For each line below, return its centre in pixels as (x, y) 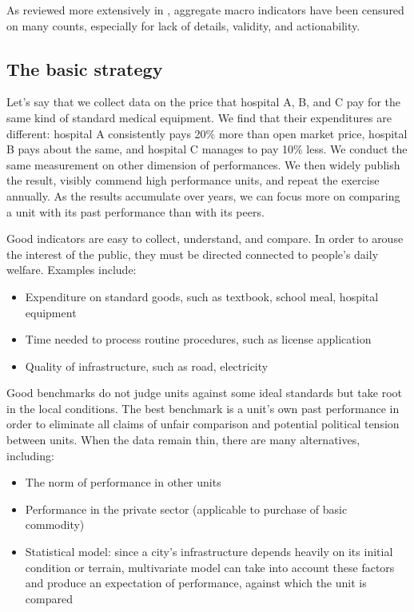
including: (30, 455)
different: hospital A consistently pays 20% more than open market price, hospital (207, 133)
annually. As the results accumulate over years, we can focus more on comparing (203, 195)
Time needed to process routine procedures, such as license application (198, 339)
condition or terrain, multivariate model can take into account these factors (210, 567)
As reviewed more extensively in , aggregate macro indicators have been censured (205, 10)
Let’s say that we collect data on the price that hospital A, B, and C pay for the (203, 102)
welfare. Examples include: (72, 270)
